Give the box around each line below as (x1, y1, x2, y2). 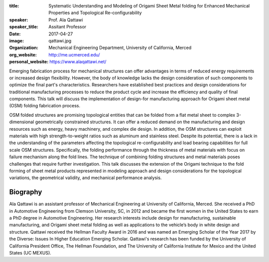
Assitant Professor (48, 24, 87, 30)
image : (9, 37, 24, 43)
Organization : (9, 45, 38, 51)
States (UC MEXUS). (9, 250, 52, 256)
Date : (9, 30, 21, 37)
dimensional (9, 119, 34, 125)
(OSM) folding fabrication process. (9, 103, 81, 109)
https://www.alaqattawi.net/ (49, 59, 107, 65)
